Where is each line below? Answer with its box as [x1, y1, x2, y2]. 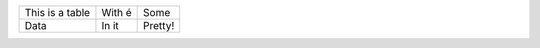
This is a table [24, 6, 90, 19]
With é [101, 6, 132, 19]
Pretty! [143, 19, 175, 32]
